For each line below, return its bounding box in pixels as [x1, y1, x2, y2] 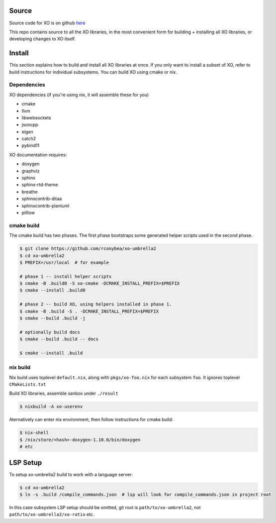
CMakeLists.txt [9, 382, 47, 388]
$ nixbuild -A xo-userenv [19, 404, 83, 410]
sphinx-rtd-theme [21, 182, 58, 188]
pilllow [21, 209, 35, 215]
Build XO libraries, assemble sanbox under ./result [9, 391, 119, 397]
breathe [21, 189, 38, 195]
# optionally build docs [19, 329, 81, 335]
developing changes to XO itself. [9, 36, 76, 42]
